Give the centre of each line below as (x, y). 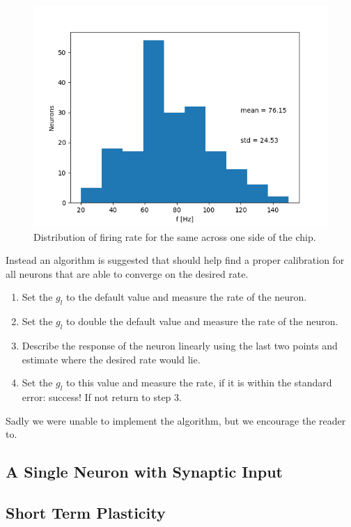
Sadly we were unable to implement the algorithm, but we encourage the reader (176, 420)
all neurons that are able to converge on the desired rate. (127, 273)
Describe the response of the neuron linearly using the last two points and (180, 345)
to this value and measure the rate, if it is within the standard (199, 383)
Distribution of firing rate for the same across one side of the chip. (175, 236)
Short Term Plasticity (86, 512)
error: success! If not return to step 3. (102, 396)
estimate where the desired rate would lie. (111, 359)
